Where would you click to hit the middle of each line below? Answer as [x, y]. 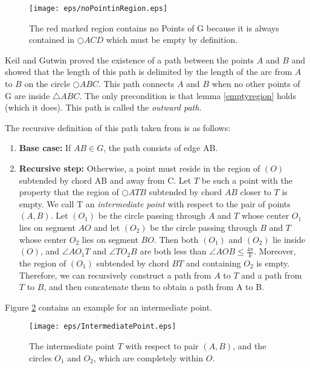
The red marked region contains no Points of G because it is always [154, 27]
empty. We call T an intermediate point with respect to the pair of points [155, 203]
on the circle [47, 84]
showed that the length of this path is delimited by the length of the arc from [149, 72]
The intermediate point [72, 346]
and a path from [272, 275]
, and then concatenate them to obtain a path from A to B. [154, 287]
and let [107, 227]
